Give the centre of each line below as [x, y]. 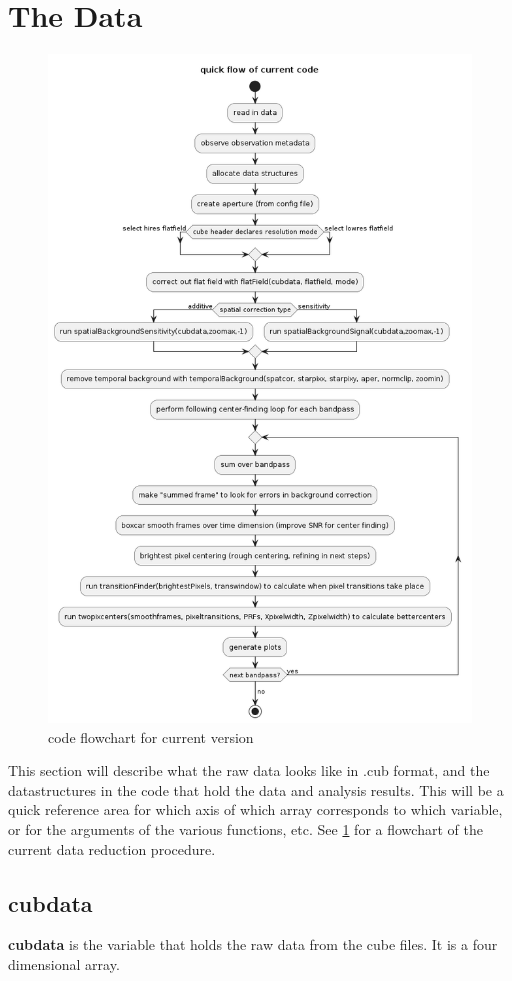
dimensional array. [64, 964]
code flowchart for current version [151, 736]
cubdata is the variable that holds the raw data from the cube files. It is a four [253, 944]
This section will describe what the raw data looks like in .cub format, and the [249, 770]
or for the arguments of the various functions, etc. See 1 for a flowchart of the [245, 829]
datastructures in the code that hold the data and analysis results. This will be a [256, 789]
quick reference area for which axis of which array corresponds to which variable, [255, 809]
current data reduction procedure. [112, 848]
